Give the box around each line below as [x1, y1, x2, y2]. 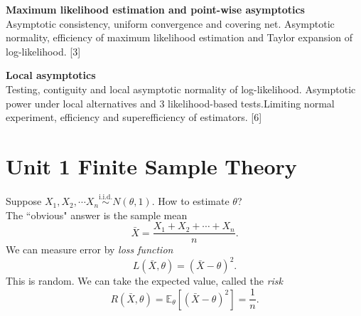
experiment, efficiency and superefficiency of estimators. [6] [6, 110, 262, 125]
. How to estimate [151, 194, 230, 209]
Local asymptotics [6, 68, 96, 83]
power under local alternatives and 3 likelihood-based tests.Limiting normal [6, 95, 335, 110]
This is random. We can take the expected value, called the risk [6, 273, 284, 288]
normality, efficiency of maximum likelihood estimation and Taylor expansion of [6, 30, 352, 45]
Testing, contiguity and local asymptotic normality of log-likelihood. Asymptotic [6, 81, 356, 96]
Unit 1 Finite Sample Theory [6, 151, 297, 180]
